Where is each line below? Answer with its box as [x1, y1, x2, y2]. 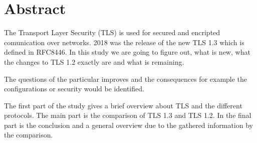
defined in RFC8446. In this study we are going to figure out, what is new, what [4, 47, 250, 57]
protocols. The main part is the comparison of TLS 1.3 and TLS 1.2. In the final [4, 110, 251, 120]
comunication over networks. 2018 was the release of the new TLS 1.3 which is [4, 37, 244, 47]
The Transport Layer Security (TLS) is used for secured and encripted [4, 27, 220, 38]
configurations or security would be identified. [4, 83, 144, 94]
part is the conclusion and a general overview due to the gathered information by [4, 119, 253, 130]
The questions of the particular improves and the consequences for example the [4, 73, 247, 84]
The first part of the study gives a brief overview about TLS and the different [4, 100, 242, 110]
